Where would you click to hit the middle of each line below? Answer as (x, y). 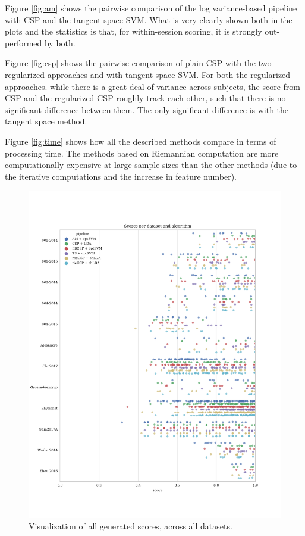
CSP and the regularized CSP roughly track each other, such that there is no (145, 98)
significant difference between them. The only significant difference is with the (147, 109)
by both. (60, 43)
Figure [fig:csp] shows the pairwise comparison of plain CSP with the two (138, 63)
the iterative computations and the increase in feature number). (121, 176)
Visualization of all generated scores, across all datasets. (131, 526)
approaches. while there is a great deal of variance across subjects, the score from (152, 86)
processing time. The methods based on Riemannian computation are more (142, 153)
